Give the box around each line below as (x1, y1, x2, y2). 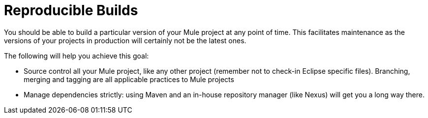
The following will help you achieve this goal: (4, 51, 149, 60)
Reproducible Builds (4, 2, 138, 19)
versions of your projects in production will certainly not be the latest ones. (4, 36, 246, 45)
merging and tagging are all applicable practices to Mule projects (24, 75, 234, 84)
